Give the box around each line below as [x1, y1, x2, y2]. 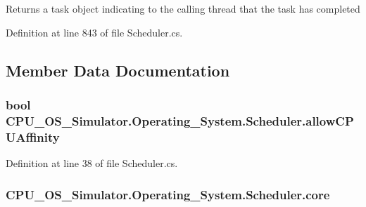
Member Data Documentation [6, 59, 230, 81]
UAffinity [6, 128, 60, 145]
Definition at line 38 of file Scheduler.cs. [6, 156, 178, 171]
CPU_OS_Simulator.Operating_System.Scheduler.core [6, 185, 330, 203]
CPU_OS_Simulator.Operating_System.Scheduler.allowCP [6, 112, 354, 129]
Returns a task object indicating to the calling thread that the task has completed [6, 1, 360, 15]
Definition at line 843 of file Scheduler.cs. [6, 25, 183, 39]
